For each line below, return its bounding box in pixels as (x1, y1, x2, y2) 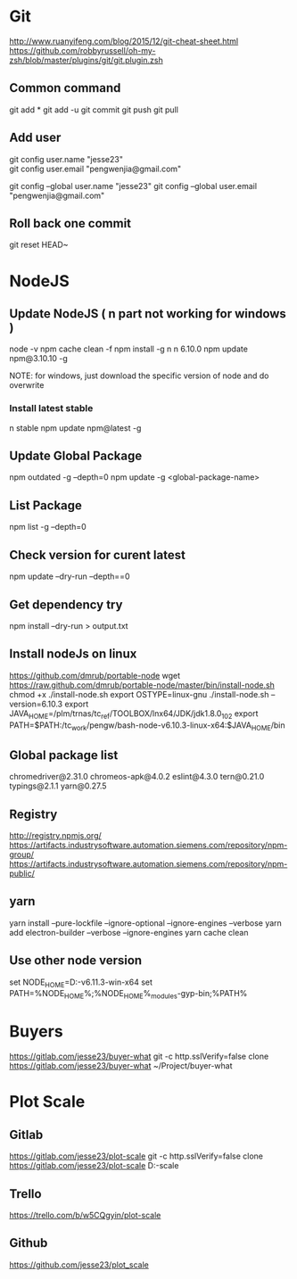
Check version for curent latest (9, 547, 186, 563)
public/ (9, 868, 36, 879)
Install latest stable (9, 402, 94, 415)
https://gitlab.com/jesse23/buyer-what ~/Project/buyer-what (9, 1060, 234, 1071)
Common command (9, 80, 121, 95)
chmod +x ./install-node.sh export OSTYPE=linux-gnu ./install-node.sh (9, 689, 269, 699)
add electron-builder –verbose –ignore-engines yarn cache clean (9, 927, 249, 937)
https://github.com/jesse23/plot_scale (9, 1259, 149, 1270)
